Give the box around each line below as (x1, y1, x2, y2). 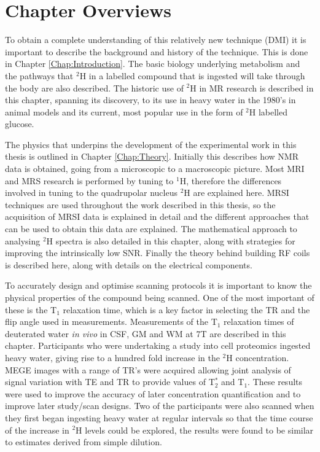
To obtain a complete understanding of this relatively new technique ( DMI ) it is (5, 33, 306, 46)
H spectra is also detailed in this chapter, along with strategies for (46, 234, 295, 247)
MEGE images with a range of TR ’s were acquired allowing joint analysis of (5, 363, 291, 376)
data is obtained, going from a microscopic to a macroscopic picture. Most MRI (5, 162, 305, 175)
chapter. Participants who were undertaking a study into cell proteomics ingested (5, 339, 311, 352)
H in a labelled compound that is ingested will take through (79, 69, 305, 82)
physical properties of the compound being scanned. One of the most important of (5, 291, 314, 303)
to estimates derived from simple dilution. (5, 435, 162, 448)
